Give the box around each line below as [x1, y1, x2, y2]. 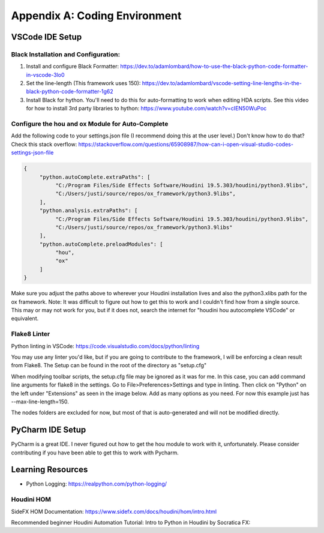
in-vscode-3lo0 [26, 71, 65, 78]
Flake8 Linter [11, 330, 50, 339]
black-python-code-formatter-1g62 [26, 88, 113, 95]
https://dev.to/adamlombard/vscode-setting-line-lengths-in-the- [142, 80, 302, 87]
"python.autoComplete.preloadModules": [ [39, 241, 163, 247]
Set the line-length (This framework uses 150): [26, 80, 141, 87]
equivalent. [11, 315, 39, 322]
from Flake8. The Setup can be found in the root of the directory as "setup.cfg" [11, 362, 207, 369]
